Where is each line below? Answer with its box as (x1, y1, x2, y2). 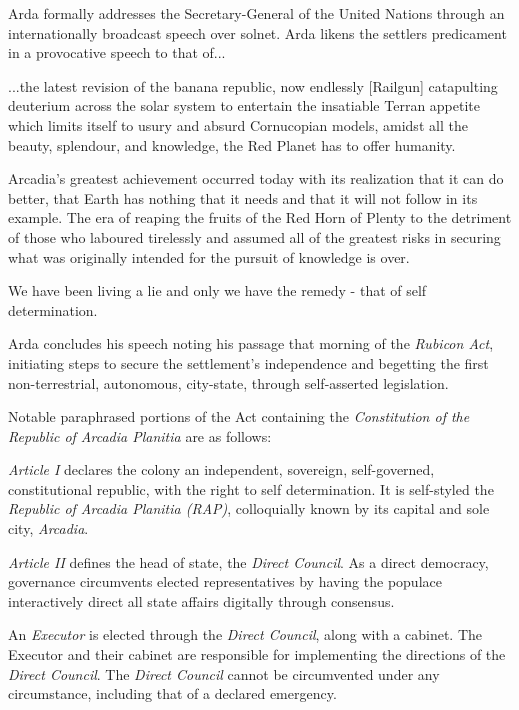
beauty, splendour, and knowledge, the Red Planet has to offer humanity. (8, 134, 456, 155)
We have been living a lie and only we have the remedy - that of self (8, 280, 427, 301)
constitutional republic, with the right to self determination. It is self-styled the (8, 478, 494, 499)
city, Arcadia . (8, 518, 89, 539)
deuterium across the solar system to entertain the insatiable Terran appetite (8, 95, 481, 116)
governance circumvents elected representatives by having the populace (8, 571, 442, 592)
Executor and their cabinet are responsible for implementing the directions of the (8, 644, 506, 665)
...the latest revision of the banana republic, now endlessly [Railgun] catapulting (8, 75, 498, 96)
